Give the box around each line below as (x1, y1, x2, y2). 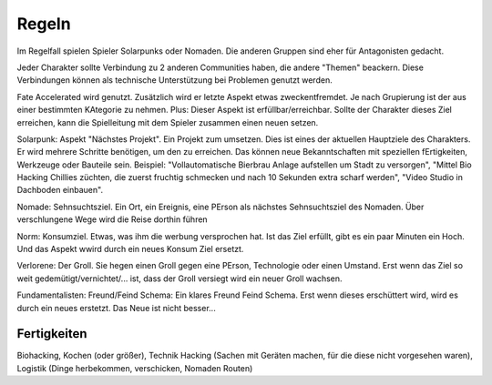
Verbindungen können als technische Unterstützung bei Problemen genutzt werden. (16, 75, 333, 86)
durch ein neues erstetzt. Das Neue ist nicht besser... (16, 302, 216, 313)
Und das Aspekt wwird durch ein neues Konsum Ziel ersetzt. (16, 244, 244, 255)
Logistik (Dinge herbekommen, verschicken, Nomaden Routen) (16, 362, 253, 373)
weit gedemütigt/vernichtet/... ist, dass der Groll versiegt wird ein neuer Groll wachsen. (16, 273, 343, 284)
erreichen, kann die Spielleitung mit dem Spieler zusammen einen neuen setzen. (16, 117, 319, 127)
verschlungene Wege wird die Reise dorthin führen (16, 214, 209, 225)
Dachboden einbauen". (16, 185, 104, 196)
